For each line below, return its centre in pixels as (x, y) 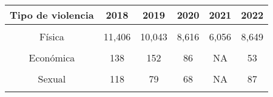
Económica (52, 58)
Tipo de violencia (52, 15)
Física (52, 36)
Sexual (52, 79)
